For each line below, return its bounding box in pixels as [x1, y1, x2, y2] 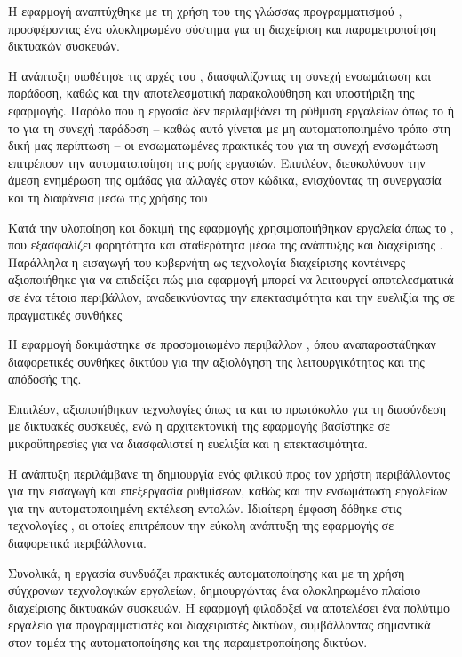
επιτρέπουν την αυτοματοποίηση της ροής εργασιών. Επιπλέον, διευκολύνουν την [8, 153, 426, 171]
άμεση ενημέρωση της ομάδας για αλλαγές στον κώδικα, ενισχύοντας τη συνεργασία [8, 170, 442, 189]
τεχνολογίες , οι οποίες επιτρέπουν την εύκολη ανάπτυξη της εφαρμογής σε [8, 516, 394, 534]
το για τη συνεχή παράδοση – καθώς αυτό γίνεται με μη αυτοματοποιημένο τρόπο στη [8, 118, 451, 137]
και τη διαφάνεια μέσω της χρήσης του [8, 187, 208, 206]
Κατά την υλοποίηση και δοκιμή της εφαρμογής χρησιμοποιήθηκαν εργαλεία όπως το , [8, 218, 454, 236]
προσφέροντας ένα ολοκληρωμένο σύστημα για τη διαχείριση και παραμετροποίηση [8, 19, 436, 37]
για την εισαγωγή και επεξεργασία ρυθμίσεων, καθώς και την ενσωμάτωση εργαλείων [8, 481, 448, 500]
